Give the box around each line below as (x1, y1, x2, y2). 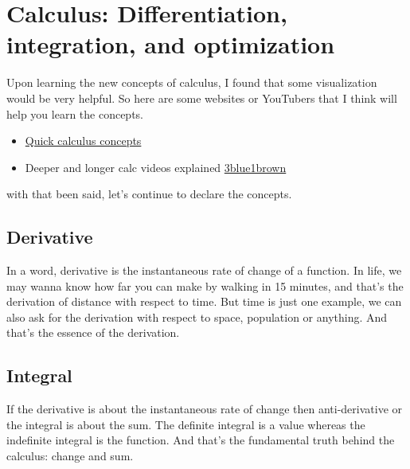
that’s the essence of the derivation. (6, 324, 180, 341)
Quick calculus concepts (25, 132, 142, 149)
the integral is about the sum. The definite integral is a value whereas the (6, 416, 365, 432)
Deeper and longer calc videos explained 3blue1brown (25, 158, 287, 175)
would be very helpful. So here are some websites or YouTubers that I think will (6, 89, 397, 106)
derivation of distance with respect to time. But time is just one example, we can (6, 293, 402, 310)
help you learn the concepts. (6, 105, 144, 122)
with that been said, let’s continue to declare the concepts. (6, 186, 292, 202)
